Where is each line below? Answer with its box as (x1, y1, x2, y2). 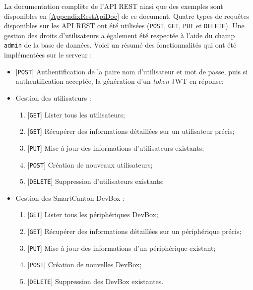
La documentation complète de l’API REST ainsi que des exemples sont (4, 1, 223, 11)
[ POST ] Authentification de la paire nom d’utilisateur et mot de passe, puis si (15, 66, 248, 76)
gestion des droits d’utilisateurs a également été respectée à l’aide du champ (4, 30, 235, 40)
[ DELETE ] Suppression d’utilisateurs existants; (27, 176, 164, 186)
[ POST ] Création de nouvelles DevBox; (27, 259, 142, 270)
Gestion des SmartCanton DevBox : (15, 192, 125, 203)
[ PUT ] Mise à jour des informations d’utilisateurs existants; (27, 142, 204, 153)
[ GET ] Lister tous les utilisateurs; (27, 109, 125, 119)
